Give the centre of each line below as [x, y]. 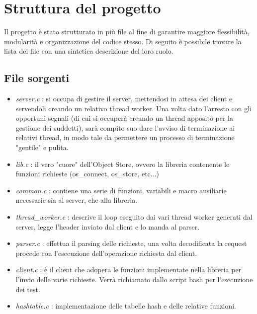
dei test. [28, 289]
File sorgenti [37, 78]
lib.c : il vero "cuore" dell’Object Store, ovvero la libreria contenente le [123, 164]
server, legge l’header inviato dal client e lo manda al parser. [108, 226]
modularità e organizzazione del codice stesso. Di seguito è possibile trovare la [123, 41]
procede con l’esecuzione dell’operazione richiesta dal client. [106, 253]
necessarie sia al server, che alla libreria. [77, 200]
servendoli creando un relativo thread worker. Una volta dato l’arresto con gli [133, 108]
